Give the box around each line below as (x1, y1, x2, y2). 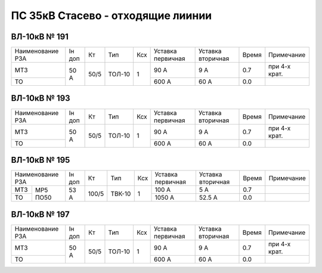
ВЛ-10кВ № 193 (11, 93, 71, 104)
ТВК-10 (110, 190, 131, 198)
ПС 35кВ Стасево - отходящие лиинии (11, 9, 212, 22)
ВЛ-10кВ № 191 (11, 32, 69, 42)
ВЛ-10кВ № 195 (11, 155, 70, 165)
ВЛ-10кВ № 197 (11, 209, 70, 219)
